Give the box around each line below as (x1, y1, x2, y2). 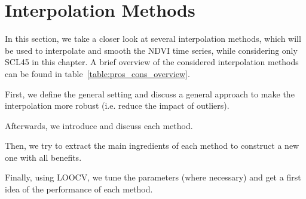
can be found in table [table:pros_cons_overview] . (5, 67, 190, 79)
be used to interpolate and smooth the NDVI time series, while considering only (5, 44, 298, 56)
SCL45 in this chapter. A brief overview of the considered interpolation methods (5, 56, 299, 68)
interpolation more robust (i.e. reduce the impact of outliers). (5, 99, 229, 112)
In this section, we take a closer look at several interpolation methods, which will (5, 32, 301, 45)
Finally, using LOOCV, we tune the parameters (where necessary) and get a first (5, 171, 301, 183)
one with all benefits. (5, 151, 82, 163)
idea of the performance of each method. (5, 183, 153, 195)
